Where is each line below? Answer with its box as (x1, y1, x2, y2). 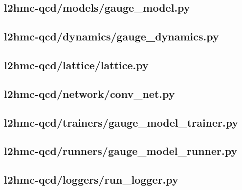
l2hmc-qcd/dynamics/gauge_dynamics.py (4, 29, 219, 44)
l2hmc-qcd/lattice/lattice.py (4, 57, 149, 72)
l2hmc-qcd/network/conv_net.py (4, 86, 175, 101)
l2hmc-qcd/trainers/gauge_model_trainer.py (4, 114, 239, 130)
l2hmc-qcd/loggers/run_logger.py (4, 172, 178, 187)
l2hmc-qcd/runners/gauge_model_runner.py (4, 143, 238, 158)
